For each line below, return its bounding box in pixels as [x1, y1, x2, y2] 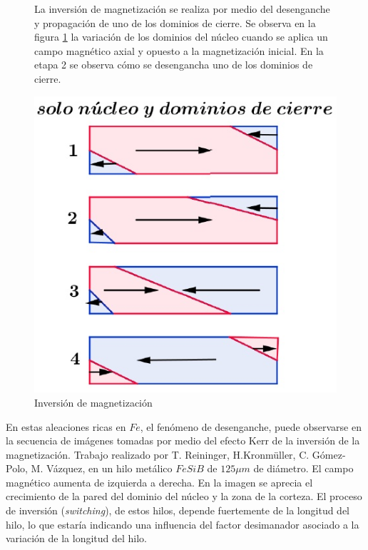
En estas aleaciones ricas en [6, 419, 126, 434]
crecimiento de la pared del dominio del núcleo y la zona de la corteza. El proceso [6, 489, 362, 504]
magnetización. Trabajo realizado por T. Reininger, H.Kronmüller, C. [6, 447, 310, 462]
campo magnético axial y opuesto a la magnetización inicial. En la [34, 43, 324, 58]
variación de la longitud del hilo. [6, 531, 148, 546]
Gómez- [312, 447, 346, 462]
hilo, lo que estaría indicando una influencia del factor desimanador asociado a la [6, 516, 359, 531]
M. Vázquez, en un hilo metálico [31, 461, 173, 476]
